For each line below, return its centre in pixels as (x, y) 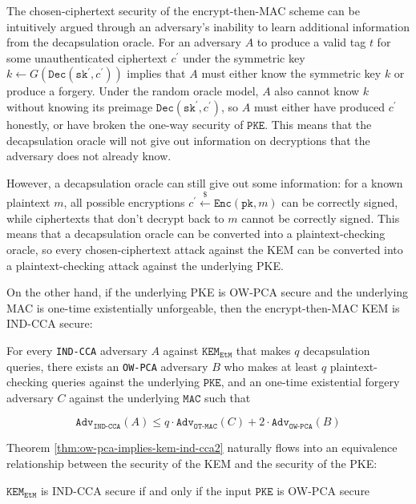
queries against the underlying (125, 382)
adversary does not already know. (89, 156)
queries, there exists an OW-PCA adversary (107, 366)
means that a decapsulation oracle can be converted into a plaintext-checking (196, 234)
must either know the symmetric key (291, 73)
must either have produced (319, 106)
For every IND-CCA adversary (77, 350)
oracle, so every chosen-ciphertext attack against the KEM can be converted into (205, 249)
